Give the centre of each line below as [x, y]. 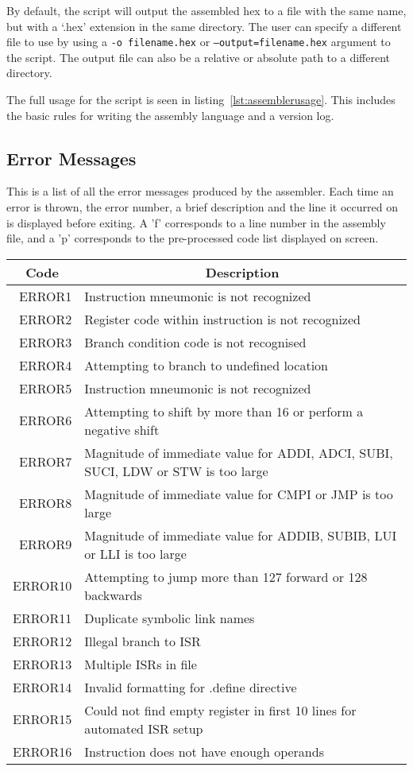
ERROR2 [46, 319]
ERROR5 [46, 388]
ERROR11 [42, 618]
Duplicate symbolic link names [170, 618]
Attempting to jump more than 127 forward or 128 [226, 576]
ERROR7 [46, 462]
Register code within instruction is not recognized [222, 319]
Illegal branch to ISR [143, 641]
